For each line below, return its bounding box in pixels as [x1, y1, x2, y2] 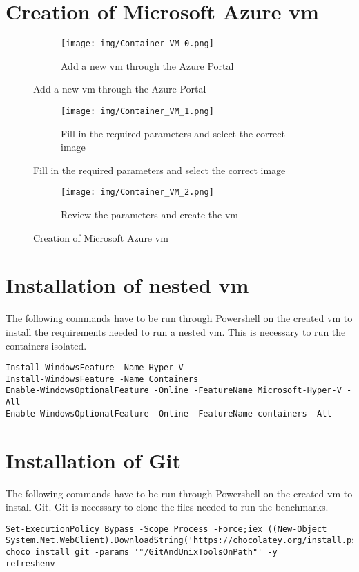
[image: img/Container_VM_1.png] [61, 106, 214, 116]
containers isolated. [6, 338, 87, 352]
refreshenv [6, 558, 55, 569]
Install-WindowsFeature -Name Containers [6, 374, 199, 384]
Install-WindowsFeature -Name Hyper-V [6, 363, 184, 373]
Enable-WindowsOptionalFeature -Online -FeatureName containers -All [6, 408, 332, 419]
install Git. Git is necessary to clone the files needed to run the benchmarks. [6, 499, 329, 514]
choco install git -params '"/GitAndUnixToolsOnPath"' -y [6, 547, 278, 557]
